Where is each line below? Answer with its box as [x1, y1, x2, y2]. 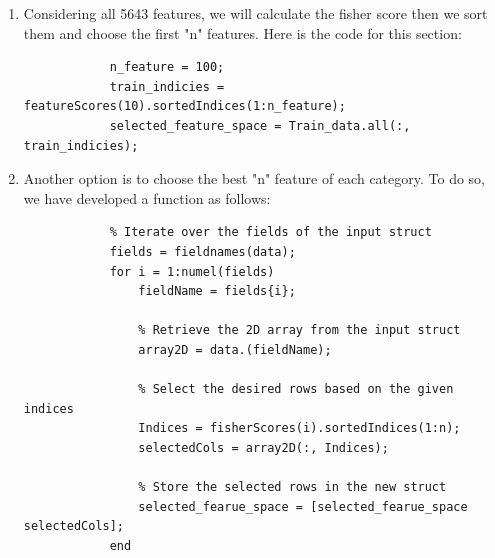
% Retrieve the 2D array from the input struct [138, 323, 461, 338]
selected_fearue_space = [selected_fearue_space [138, 499, 468, 514]
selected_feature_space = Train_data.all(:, [109, 118, 411, 133]
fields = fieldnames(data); [109, 244, 296, 259]
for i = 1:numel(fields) [109, 264, 275, 279]
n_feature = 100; [109, 60, 225, 75]
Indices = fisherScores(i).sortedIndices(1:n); [138, 421, 461, 436]
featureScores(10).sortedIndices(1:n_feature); [23, 99, 346, 114]
